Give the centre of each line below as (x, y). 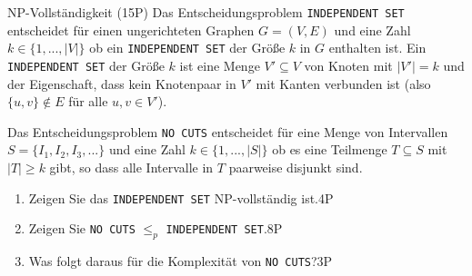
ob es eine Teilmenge (330, 149)
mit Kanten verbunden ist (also (343, 83)
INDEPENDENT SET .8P (224, 228)
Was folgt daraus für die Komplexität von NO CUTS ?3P (181, 261)
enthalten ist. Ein (377, 48)
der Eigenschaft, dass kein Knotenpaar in (122, 83)
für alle (88, 101)
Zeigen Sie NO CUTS (82, 228)
